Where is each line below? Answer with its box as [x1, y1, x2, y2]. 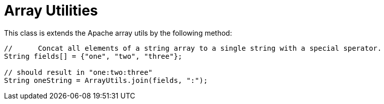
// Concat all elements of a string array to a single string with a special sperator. [4, 44, 382, 52]
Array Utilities [4, 2, 98, 19]
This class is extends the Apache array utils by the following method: [4, 28, 232, 37]
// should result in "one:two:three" [4, 68, 153, 76]
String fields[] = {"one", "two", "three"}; [4, 52, 183, 60]
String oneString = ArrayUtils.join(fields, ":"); [4, 76, 208, 84]
